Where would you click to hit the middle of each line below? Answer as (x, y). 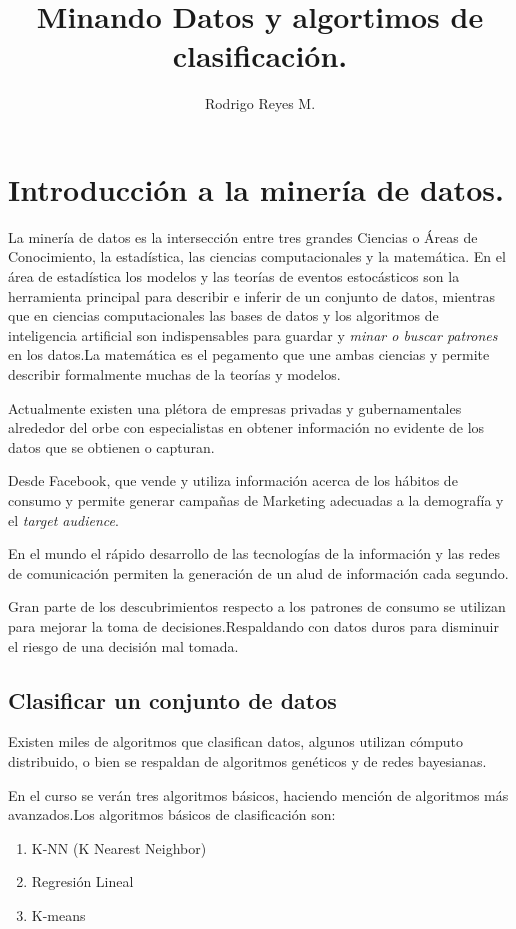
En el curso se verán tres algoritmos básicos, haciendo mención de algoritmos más (258, 794)
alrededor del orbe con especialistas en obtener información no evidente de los (246, 427)
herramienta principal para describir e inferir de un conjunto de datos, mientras (252, 295)
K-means (58, 914)
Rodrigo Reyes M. (260, 103)
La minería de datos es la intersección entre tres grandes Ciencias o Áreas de (243, 236)
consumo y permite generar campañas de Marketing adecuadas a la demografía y (256, 499)
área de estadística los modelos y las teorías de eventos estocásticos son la (234, 276)
